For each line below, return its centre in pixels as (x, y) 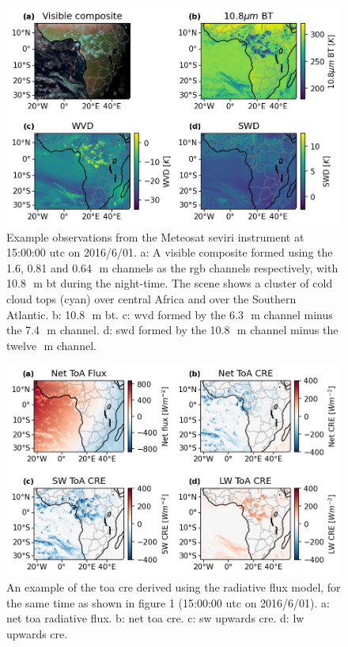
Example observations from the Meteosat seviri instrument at (155, 236)
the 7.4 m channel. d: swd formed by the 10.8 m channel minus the (172, 330)
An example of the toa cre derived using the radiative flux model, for (174, 587)
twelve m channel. (51, 345)
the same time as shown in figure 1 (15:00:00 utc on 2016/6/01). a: (168, 602)
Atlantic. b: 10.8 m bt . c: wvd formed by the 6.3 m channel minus (170, 314)
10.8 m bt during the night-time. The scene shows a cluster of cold (170, 283)
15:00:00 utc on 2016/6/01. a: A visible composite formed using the (170, 252)
